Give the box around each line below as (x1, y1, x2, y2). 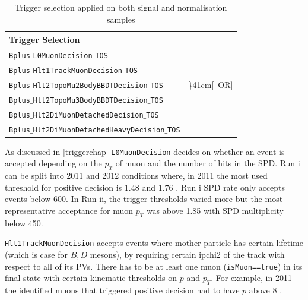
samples (106, 12, 135, 25)
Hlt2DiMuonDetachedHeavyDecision (33, 125, 165, 134)
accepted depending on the (5, 157, 102, 169)
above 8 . (249, 284, 282, 296)
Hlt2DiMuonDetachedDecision (33, 110, 144, 119)
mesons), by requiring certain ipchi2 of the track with (90, 248, 285, 260)
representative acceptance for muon (5, 204, 134, 216)
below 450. (5, 216, 43, 229)
